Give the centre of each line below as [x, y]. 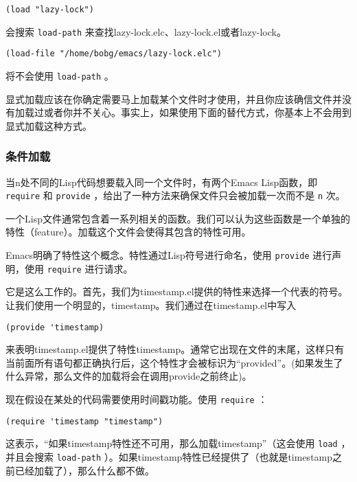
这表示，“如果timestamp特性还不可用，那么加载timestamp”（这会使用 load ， [178, 443]
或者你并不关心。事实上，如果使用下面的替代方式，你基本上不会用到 [197, 112]
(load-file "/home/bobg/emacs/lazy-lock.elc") [114, 54]
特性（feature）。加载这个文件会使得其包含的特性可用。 [128, 232]
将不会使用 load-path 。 [60, 75]
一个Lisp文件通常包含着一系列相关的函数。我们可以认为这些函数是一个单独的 [178, 218]
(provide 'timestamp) [55, 327]
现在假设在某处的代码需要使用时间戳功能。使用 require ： [137, 399]
